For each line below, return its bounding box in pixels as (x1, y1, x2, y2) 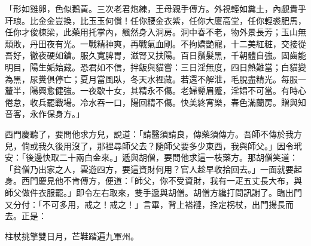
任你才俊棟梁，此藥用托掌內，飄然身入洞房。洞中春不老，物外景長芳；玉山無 (5, 26, 306, 38)
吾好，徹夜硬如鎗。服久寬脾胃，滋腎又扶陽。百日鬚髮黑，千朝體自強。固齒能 (5, 49, 306, 61)
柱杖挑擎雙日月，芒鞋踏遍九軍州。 (5, 229, 139, 242)
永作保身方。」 (29, 107, 84, 120)
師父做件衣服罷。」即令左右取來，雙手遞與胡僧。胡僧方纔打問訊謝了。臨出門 (5, 186, 302, 198)
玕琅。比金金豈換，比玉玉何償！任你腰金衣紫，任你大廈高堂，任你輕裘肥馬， (5, 14, 306, 26)
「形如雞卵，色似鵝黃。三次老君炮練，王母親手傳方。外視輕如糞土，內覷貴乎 (5, 2, 306, 14)
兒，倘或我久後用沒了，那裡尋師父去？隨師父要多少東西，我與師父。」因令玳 (5, 139, 302, 152)
